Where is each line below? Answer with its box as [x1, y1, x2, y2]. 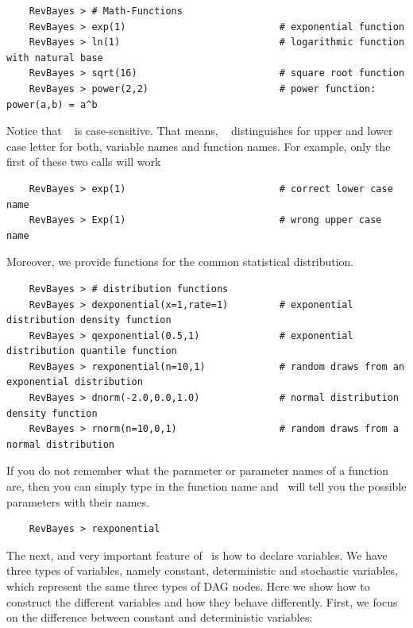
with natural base [6, 52, 103, 64]
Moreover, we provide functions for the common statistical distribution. [6, 253, 354, 270]
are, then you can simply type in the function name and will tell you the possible [6, 478, 407, 495]
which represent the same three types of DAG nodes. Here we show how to [6, 578, 370, 594]
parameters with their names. [6, 493, 149, 510]
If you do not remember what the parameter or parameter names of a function [6, 462, 388, 479]
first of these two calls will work [6, 153, 161, 170]
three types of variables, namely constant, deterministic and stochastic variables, [6, 562, 399, 579]
